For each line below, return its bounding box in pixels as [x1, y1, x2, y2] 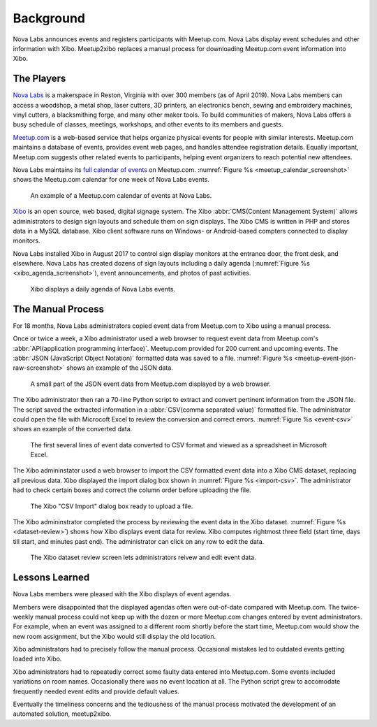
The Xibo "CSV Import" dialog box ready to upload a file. [30, 502, 193, 510]
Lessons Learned [13, 572, 90, 584]
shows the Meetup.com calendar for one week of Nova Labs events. [13, 175, 209, 184]
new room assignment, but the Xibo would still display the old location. [13, 632, 216, 640]
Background [13, 10, 85, 26]
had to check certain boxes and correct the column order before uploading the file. [13, 486, 251, 494]
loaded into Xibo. [13, 654, 62, 663]
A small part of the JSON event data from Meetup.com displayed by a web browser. [30, 380, 272, 388]
